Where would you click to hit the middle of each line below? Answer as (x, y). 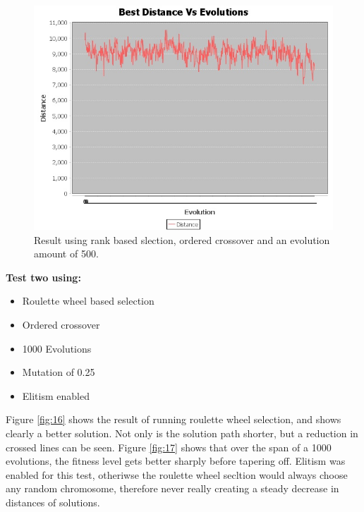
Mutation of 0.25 (59, 372)
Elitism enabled (56, 395)
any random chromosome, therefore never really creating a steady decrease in (172, 488)
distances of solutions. (53, 502)
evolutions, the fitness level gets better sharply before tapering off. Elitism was (176, 461)
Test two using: (43, 277)
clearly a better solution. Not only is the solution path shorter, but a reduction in (182, 433)
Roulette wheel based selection (88, 301)
